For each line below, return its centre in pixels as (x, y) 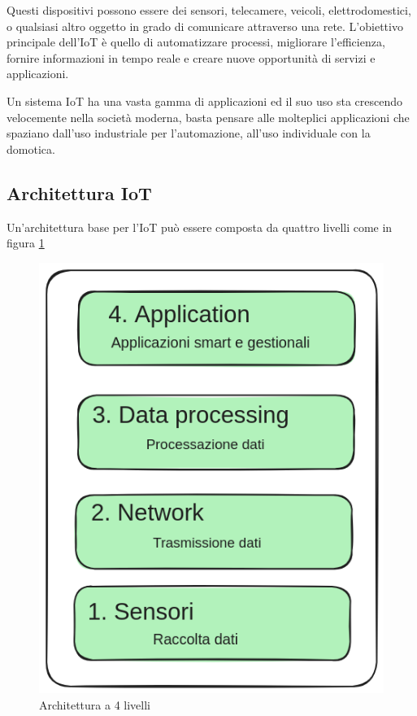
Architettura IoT (79, 192)
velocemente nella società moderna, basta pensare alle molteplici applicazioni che (208, 117)
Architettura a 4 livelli (95, 704)
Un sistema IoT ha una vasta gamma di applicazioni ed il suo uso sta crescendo (205, 100)
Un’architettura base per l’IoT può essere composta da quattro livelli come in (200, 227)
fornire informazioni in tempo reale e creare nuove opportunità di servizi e (191, 57)
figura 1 (26, 243)
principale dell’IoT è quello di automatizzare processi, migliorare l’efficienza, (196, 42)
